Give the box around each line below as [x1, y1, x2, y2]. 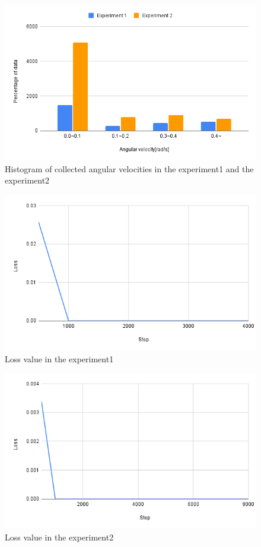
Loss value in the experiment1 [5, 352, 114, 365]
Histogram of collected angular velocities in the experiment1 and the [5, 162, 254, 175]
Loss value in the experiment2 [5, 531, 114, 543]
